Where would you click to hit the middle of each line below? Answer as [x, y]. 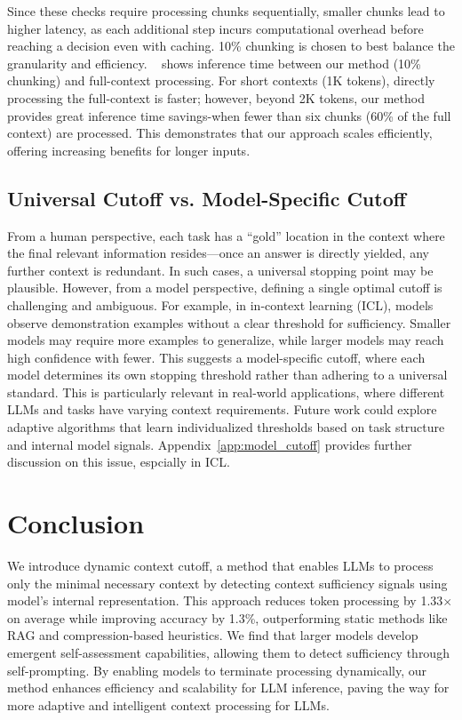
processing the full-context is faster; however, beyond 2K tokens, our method [216, 97]
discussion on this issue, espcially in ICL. [119, 462]
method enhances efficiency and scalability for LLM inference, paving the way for [228, 688]
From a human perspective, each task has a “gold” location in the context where [226, 235]
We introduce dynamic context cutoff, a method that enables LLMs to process [220, 565]
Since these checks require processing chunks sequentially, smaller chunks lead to [226, 11]
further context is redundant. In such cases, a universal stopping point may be [220, 270]
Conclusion [76, 523]
